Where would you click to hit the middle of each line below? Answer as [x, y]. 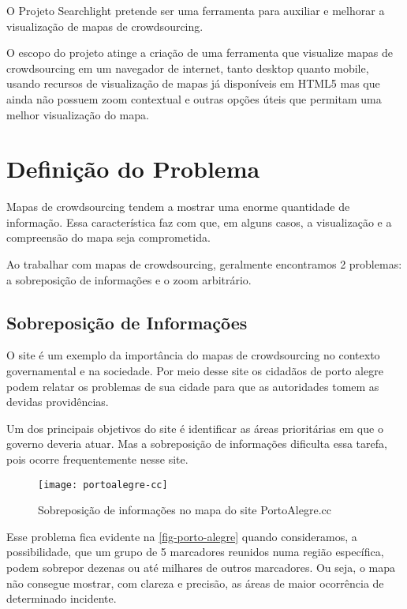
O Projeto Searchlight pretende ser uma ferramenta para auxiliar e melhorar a [196, 10]
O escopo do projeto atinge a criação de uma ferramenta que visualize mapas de [200, 53]
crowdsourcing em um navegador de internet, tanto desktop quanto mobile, [188, 68]
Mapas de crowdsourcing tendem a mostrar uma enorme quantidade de [178, 207]
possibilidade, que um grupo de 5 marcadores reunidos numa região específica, [195, 552]
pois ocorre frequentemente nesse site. [97, 459]
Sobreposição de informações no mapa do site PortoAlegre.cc [185, 510]
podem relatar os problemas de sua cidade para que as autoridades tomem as [193, 386]
